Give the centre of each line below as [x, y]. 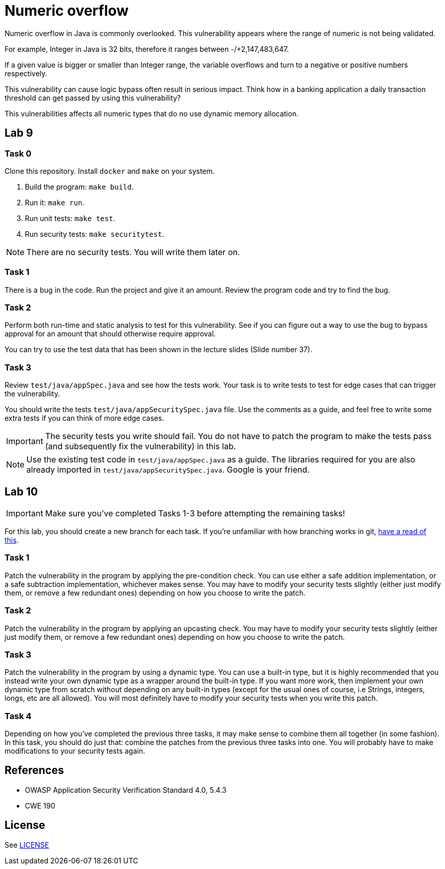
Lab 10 [21, 491]
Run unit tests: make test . [70, 218]
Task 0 [18, 153]
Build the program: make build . [79, 187]
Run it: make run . [55, 202]
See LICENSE [27, 845]
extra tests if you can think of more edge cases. [84, 418]
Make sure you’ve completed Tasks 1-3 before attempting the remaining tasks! [195, 514]
